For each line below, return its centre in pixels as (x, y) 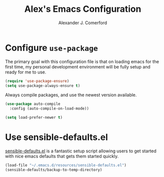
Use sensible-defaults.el (57, 137)
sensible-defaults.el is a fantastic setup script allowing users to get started (81, 151)
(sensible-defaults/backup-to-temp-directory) (54, 170)
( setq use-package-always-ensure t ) (43, 86)
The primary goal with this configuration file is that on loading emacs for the (82, 61)
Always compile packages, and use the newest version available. (71, 95)
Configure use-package (52, 48)
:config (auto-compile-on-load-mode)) (49, 109)
